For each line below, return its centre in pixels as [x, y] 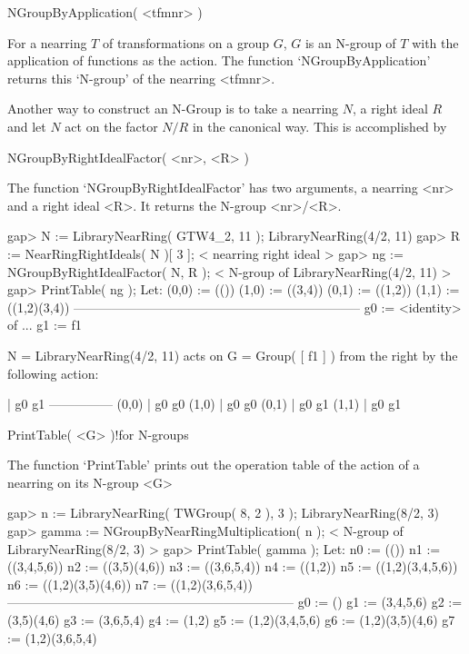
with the [435, 42]
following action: [53, 373]
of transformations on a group [186, 42]
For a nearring [47, 42]
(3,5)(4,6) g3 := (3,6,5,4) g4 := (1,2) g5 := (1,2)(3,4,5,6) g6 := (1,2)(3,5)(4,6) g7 [231, 620]
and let [27, 126]
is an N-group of [350, 42]
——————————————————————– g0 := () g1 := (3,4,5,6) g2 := [235, 602]
